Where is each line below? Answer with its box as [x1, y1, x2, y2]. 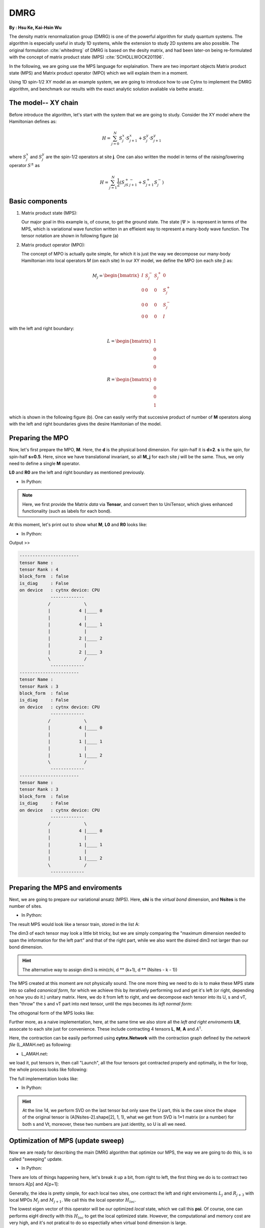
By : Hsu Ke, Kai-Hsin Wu [9, 25, 62, 30]
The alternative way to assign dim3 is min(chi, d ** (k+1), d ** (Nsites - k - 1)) [22, 967, 178, 973]
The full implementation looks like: [9, 1076, 79, 1082]
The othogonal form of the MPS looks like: [9, 1010, 94, 1016]
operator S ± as [9, 162, 40, 168]
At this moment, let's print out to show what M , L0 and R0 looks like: [9, 522, 147, 528]
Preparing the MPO [9, 434, 69, 442]
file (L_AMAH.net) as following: [9, 1042, 72, 1048]
